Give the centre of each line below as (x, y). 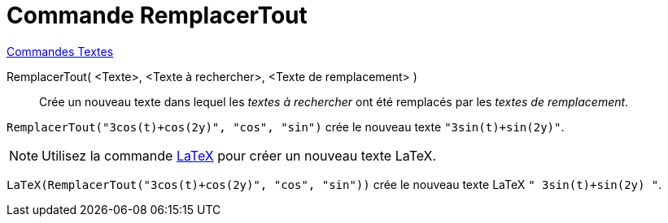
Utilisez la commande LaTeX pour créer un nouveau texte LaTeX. (239, 155)
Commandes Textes (60, 51)
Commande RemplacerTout (157, 15)
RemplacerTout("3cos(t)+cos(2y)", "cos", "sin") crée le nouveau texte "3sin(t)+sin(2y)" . (286, 127)
